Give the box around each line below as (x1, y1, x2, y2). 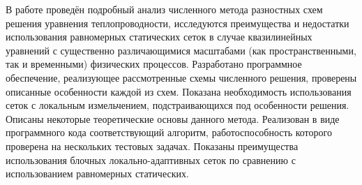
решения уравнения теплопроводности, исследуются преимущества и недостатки (6, 15, 349, 30)
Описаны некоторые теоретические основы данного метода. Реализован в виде (6, 111, 340, 126)
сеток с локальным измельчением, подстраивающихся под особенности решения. (6, 98, 349, 112)
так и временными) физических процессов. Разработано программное (6, 57, 302, 71)
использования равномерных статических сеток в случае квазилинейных (6, 29, 312, 44)
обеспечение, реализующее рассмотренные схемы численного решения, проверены (6, 70, 357, 84)
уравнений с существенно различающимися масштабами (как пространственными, (6, 43, 356, 57)
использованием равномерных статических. (6, 166, 189, 181)
